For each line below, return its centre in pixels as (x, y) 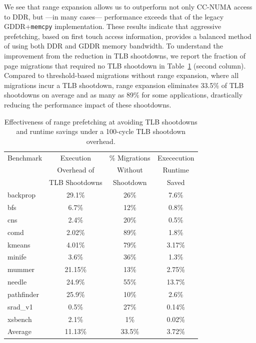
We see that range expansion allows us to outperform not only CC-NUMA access (128, 6)
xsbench (20, 319)
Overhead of (76, 170)
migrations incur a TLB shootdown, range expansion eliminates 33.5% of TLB (124, 85)
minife (17, 257)
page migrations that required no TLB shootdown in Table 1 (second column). (125, 65)
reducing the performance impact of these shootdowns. (88, 104)
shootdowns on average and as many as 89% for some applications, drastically (123, 95)
